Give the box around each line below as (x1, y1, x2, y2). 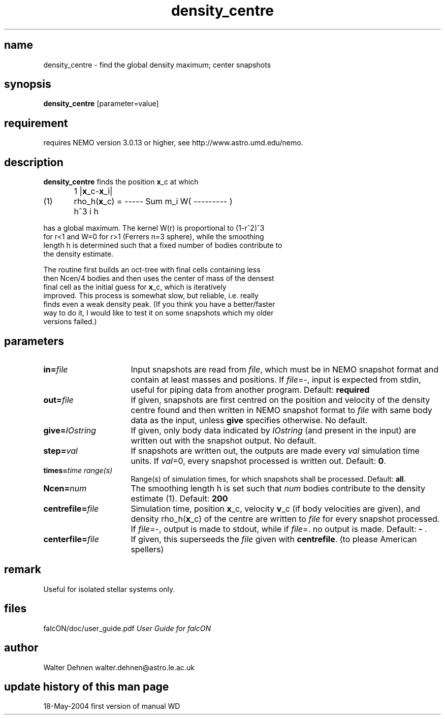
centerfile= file (43, 534, 99, 544)
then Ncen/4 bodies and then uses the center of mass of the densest (43, 274, 274, 283)
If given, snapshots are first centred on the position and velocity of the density (131, 394, 430, 405)
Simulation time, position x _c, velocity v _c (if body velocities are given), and (131, 503, 420, 514)
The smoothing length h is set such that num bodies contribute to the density (131, 483, 425, 493)
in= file (43, 364, 68, 374)
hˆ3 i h (74, 206, 99, 217)
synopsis (4, 78, 51, 91)
